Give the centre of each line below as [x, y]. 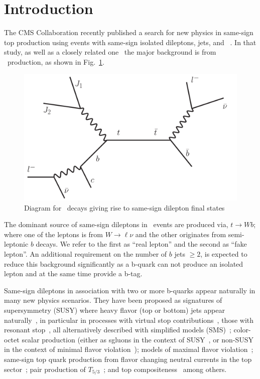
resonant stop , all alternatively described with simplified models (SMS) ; [118, 330]
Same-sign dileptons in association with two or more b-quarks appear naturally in [130, 290]
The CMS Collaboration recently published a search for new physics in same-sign [129, 32]
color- [242, 330]
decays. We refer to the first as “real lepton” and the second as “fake [141, 244]
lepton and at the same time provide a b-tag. [73, 273]
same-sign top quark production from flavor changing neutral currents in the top [128, 359]
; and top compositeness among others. [165, 369]
